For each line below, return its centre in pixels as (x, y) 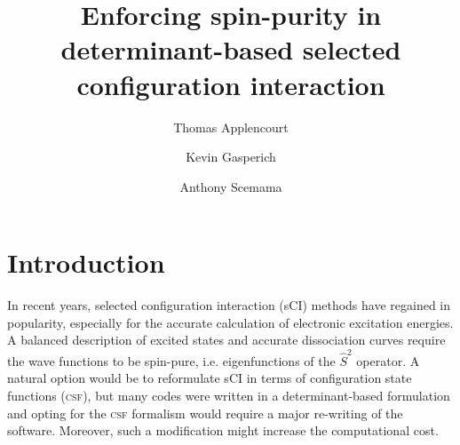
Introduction (86, 262)
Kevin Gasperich (231, 157)
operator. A (388, 360)
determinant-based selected (231, 49)
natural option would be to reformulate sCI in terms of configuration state (210, 378)
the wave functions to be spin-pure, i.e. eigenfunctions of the (171, 360)
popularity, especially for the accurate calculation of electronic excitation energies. (230, 322)
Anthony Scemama (231, 186)
